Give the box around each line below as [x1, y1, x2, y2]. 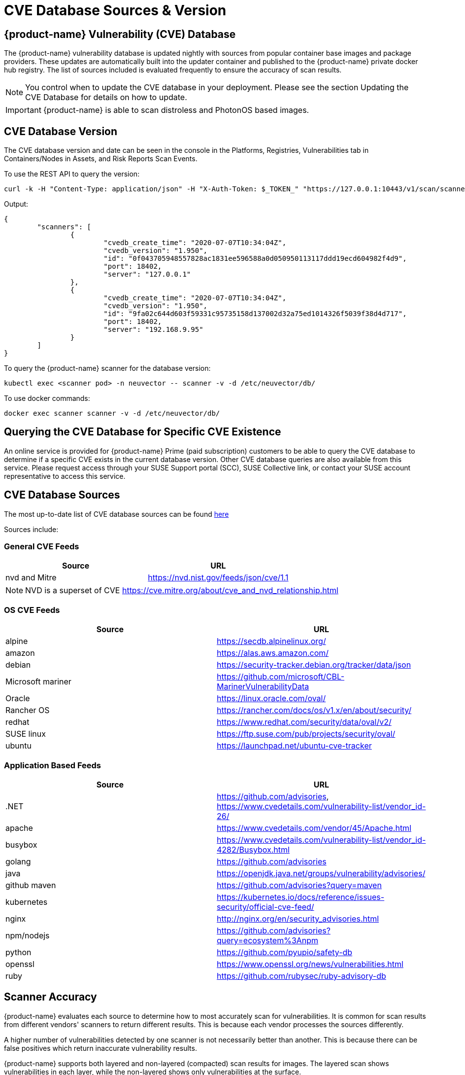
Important [5, 105, 41, 115]
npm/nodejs [5, 930, 50, 940]
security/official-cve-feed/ [217, 901, 314, 912]
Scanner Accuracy [4, 991, 97, 1003]
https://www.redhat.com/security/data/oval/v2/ [217, 717, 392, 727]
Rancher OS [5, 705, 50, 716]
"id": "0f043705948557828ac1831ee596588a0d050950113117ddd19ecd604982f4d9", [103, 254, 407, 263]
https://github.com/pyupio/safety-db [217, 947, 353, 957]
